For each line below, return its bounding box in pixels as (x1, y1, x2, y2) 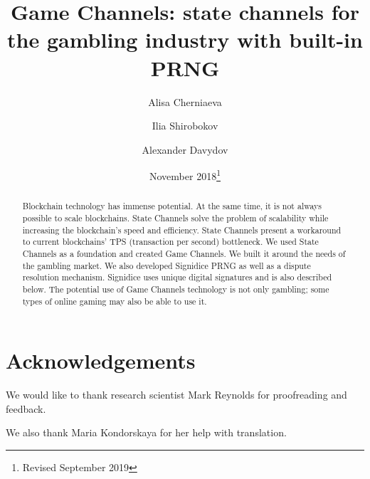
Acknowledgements (6, 346, 196, 375)
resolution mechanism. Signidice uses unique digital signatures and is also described (22, 271, 332, 283)
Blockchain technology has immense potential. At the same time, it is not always (22, 200, 322, 212)
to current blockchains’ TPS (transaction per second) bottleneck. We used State (22, 236, 319, 248)
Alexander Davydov (142, 142, 228, 157)
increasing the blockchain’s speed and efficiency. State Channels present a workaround (22, 223, 342, 236)
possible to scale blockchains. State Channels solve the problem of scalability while (22, 211, 329, 223)
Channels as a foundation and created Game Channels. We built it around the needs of (22, 247, 346, 259)
